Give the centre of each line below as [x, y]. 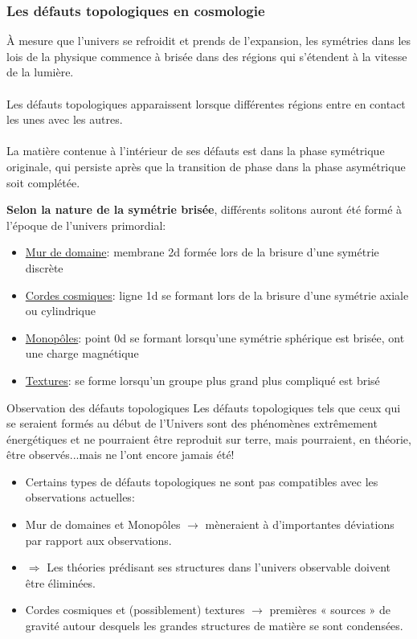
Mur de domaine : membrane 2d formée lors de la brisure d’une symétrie [202, 252]
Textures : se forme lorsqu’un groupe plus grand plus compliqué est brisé [202, 380]
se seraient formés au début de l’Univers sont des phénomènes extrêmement [192, 423]
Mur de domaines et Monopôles [103, 524]
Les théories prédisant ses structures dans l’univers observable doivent [219, 567]
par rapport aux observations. [98, 540]
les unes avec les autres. [65, 119]
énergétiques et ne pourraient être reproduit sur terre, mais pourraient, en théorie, [209, 438]
